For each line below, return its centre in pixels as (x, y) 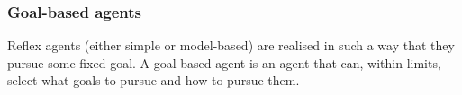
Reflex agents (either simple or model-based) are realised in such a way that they (231, 45)
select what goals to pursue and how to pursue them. (154, 80)
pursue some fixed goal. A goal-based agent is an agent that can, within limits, (224, 62)
